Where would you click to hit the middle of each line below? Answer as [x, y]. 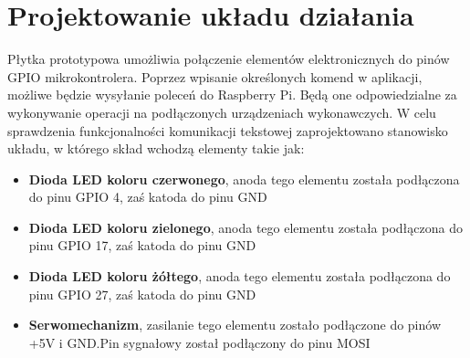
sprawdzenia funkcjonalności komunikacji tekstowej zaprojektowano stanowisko [228, 130]
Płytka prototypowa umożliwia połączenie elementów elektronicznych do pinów [229, 59]
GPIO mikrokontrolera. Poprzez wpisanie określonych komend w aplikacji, [215, 76]
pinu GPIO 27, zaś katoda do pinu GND [142, 294]
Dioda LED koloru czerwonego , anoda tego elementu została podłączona [244, 179]
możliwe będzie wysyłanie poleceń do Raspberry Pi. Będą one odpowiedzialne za [232, 95]
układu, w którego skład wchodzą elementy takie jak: [156, 148]
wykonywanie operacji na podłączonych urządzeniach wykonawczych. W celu [222, 112]
